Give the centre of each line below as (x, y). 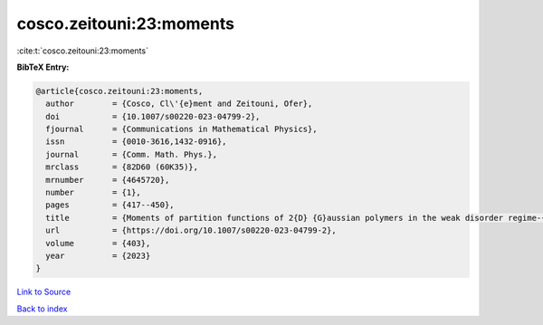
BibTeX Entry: (43, 67)
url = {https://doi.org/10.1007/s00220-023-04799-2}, (191, 230)
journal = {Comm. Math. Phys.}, (131, 154)
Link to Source (44, 292)
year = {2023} (98, 256)
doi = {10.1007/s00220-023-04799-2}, (153, 116)
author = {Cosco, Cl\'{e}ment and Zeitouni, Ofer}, (179, 104)
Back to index (42, 309)
